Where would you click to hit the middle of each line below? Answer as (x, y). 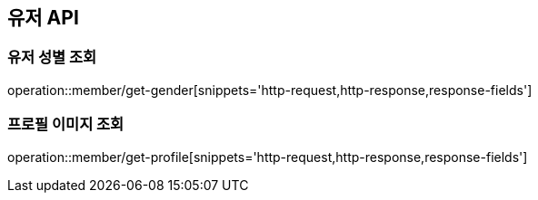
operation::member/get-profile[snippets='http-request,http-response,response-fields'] (268, 157)
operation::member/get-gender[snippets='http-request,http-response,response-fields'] (270, 90)
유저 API (43, 18)
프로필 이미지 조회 (66, 124)
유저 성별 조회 (52, 57)
